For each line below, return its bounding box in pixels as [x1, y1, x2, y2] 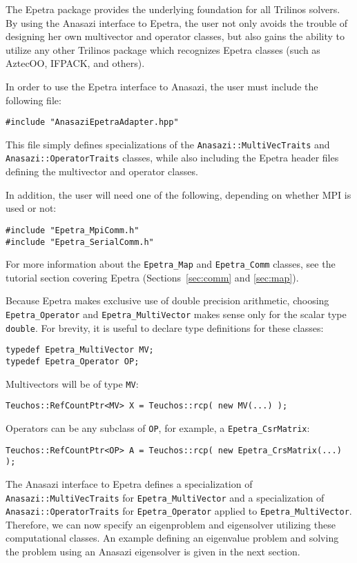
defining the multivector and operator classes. [6, 164, 198, 179]
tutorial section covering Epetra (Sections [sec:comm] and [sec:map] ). [6, 270, 299, 284]
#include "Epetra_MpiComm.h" [6, 225, 139, 235]
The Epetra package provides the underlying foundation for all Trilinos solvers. [6, 2, 340, 16]
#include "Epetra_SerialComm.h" [6, 237, 154, 247]
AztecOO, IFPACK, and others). [6, 56, 145, 70]
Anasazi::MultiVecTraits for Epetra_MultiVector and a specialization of [6, 490, 325, 504]
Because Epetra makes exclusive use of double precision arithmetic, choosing [6, 293, 329, 308]
